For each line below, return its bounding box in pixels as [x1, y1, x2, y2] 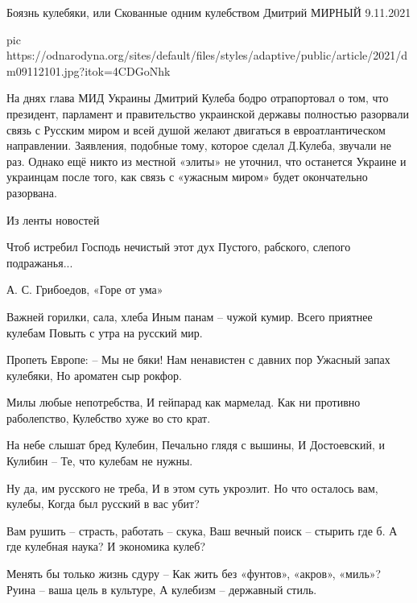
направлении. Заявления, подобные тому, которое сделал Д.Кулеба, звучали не [6, 137, 391, 154]
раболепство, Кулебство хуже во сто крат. [6, 409, 211, 426]
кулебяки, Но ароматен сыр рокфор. [6, 366, 182, 383]
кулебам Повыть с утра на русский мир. [6, 324, 203, 341]
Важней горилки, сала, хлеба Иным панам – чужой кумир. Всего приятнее [6, 308, 373, 324]
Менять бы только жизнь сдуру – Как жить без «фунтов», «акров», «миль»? [6, 565, 382, 582]
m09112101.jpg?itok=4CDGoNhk [6, 62, 171, 79]
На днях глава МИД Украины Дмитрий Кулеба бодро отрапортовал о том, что [6, 89, 389, 106]
